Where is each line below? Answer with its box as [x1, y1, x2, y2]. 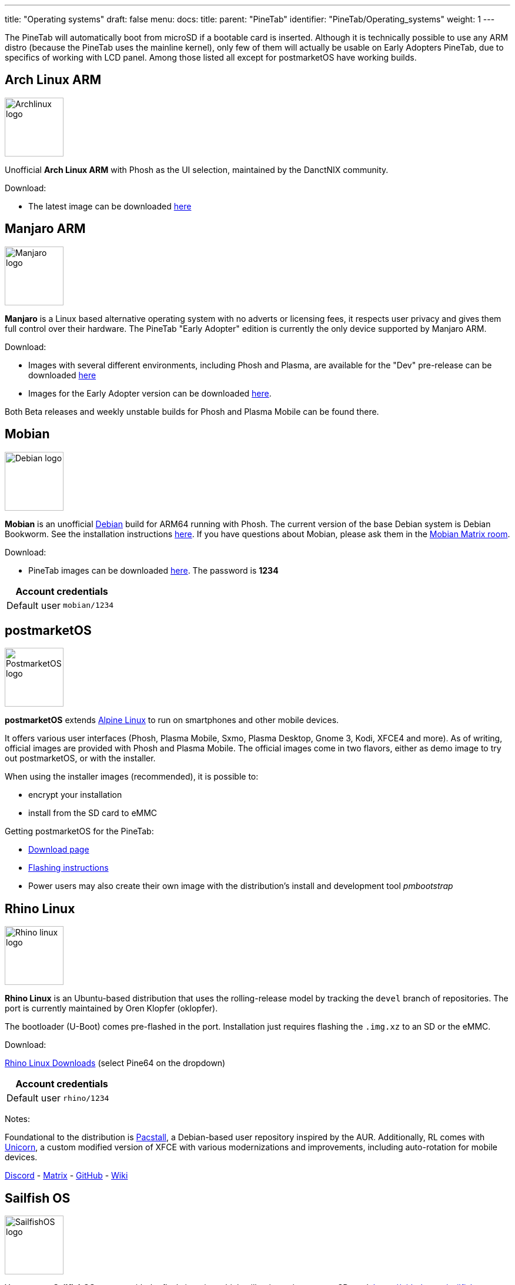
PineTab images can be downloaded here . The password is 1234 [28, 565, 279, 575]
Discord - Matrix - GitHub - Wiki [5, 1170, 128, 1181]
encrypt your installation [28, 790, 122, 800]
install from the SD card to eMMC [28, 808, 158, 818]
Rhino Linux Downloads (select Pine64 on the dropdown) [5, 1058, 226, 1068]
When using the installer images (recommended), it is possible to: [5, 771, 259, 782]
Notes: [5, 1114, 30, 1124]
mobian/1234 [63, 601, 114, 610]
